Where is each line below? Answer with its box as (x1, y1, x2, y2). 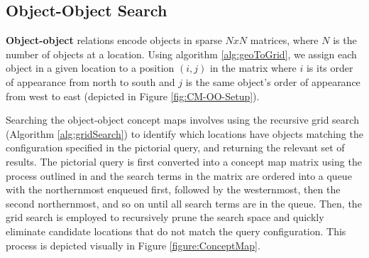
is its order (306, 60, 353, 75)
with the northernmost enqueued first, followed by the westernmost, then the (6, 182, 341, 197)
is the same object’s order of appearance (185, 74, 360, 89)
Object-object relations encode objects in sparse (6, 33, 222, 48)
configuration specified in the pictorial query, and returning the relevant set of (6, 140, 345, 155)
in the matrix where (209, 60, 297, 75)
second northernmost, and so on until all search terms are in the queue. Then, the (6, 195, 362, 210)
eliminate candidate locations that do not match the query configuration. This (6, 223, 346, 238)
